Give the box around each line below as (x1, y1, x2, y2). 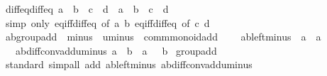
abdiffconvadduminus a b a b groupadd (15, 43, 217, 58)
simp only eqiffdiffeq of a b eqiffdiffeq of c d (5, 15, 210, 30)
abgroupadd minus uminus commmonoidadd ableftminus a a (5, 29, 321, 44)
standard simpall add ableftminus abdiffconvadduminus (5, 57, 253, 72)
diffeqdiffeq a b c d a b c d (5, 1, 169, 16)
